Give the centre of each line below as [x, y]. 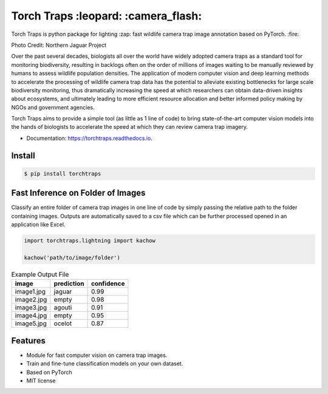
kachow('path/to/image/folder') [72, 257]
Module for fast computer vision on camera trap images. [97, 355]
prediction [69, 284]
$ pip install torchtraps [63, 174]
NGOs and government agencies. [53, 107]
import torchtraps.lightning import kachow [90, 241]
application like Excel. [38, 224]
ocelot [63, 323]
